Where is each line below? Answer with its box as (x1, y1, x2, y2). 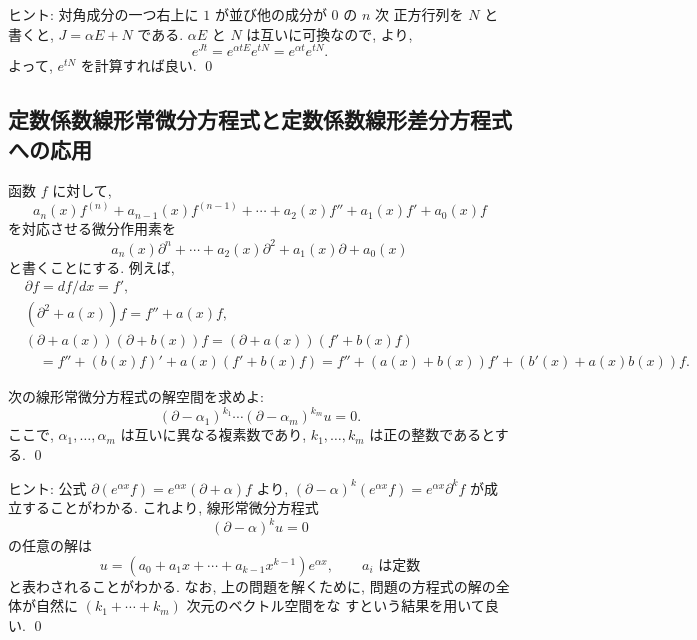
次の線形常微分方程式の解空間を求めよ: (8, 386, 264, 407)
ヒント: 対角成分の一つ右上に (8, 4, 199, 24)
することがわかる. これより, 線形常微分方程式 (21, 497, 319, 518)
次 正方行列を (374, 4, 464, 24)
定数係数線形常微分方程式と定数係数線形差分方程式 (8, 104, 512, 135)
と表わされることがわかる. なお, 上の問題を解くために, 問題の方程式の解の (8, 575, 496, 596)
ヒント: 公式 (8, 477, 87, 498)
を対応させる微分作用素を (8, 218, 176, 239)
